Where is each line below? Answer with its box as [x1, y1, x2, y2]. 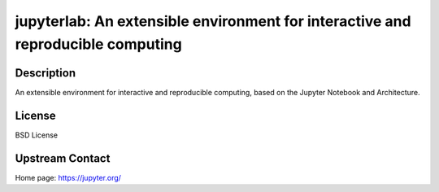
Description [15, 66, 76, 80]
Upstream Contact [15, 151, 111, 165]
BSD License [15, 130, 59, 140]
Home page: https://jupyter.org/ [15, 172, 122, 182]
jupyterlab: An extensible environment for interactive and [15, 12, 411, 30]
